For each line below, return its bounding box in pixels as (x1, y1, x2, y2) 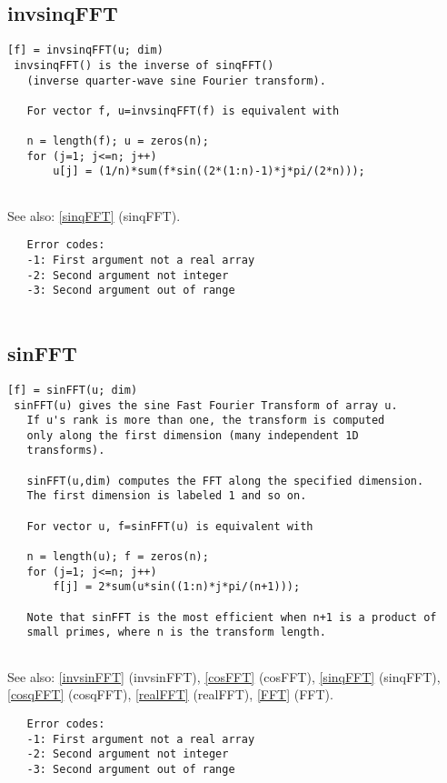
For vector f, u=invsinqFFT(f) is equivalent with (26, 104, 340, 117)
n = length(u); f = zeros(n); (26, 550, 209, 564)
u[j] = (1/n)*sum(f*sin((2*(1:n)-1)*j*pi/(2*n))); (53, 165, 365, 178)
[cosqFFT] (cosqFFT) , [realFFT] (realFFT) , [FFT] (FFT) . (7, 685, 333, 704)
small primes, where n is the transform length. (26, 626, 326, 639)
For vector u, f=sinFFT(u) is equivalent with (26, 519, 313, 533)
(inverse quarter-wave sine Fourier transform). (26, 74, 326, 87)
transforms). (26, 444, 105, 457)
